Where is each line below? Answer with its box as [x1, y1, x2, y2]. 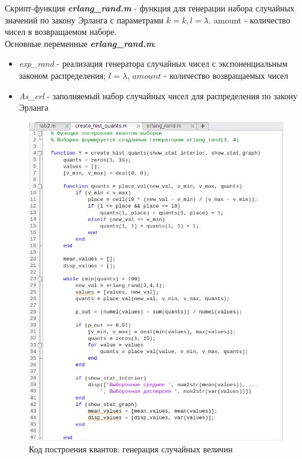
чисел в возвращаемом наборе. [5, 25, 117, 38]
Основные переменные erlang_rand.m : [5, 37, 157, 49]
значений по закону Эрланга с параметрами [5, 13, 164, 26]
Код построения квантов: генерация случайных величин [29, 442, 233, 455]
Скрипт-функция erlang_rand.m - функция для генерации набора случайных [5, 2, 295, 14]
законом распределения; [19, 69, 106, 81]
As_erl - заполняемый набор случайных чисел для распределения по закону [19, 89, 297, 102]
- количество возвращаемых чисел [164, 69, 289, 81]
